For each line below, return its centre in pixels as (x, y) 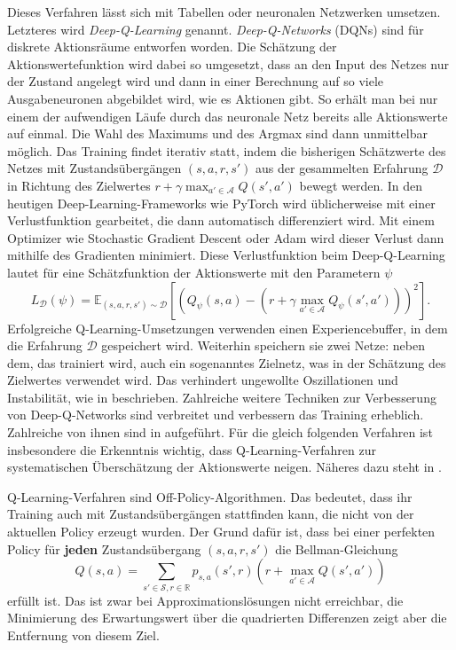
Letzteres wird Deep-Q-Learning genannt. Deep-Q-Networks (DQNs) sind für (216, 29)
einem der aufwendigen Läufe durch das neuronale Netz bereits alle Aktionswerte (228, 116)
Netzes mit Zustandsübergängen (94, 168)
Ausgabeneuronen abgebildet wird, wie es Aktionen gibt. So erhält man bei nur (223, 98)
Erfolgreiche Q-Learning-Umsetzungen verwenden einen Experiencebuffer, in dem (228, 328)
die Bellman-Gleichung (337, 548)
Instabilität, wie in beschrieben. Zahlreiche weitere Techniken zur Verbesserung (222, 397)
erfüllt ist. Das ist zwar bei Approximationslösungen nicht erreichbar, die (205, 600)
